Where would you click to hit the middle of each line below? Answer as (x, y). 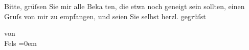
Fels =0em (21, 43)
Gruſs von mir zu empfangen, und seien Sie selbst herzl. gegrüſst (105, 16)
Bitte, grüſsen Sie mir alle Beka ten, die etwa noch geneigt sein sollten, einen (124, 6)
